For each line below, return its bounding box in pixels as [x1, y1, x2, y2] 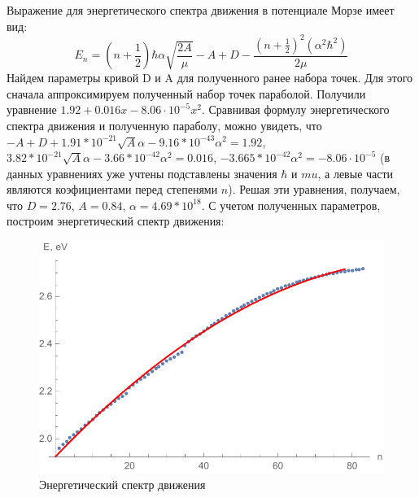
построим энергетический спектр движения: [7, 212, 225, 229]
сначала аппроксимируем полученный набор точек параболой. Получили [7, 85, 366, 102]
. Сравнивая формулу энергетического [201, 101, 390, 118]
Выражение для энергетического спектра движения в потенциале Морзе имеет [7, 2, 395, 18]
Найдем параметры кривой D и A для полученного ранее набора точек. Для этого [7, 69, 413, 86]
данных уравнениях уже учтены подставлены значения [7, 164, 277, 181]
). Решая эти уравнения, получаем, [228, 181, 400, 198]
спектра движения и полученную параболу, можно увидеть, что [7, 116, 322, 133]
